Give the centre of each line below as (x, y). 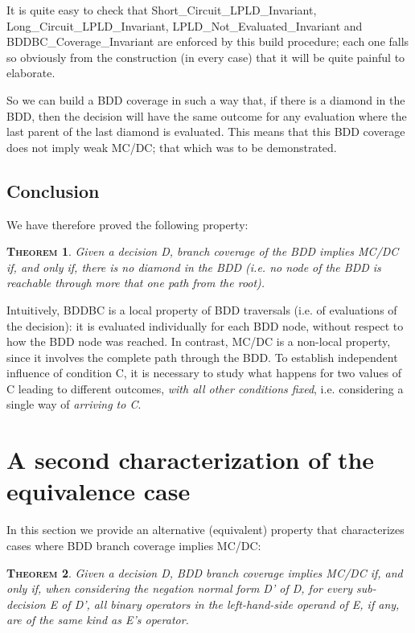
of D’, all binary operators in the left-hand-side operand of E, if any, (230, 604)
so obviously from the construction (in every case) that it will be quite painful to (206, 57)
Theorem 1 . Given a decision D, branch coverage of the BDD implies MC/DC (203, 251)
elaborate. (31, 73)
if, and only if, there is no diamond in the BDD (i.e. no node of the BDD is (194, 267)
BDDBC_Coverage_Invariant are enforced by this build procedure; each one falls (208, 41)
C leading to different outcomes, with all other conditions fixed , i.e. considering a (205, 388)
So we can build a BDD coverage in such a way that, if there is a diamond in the (206, 99)
